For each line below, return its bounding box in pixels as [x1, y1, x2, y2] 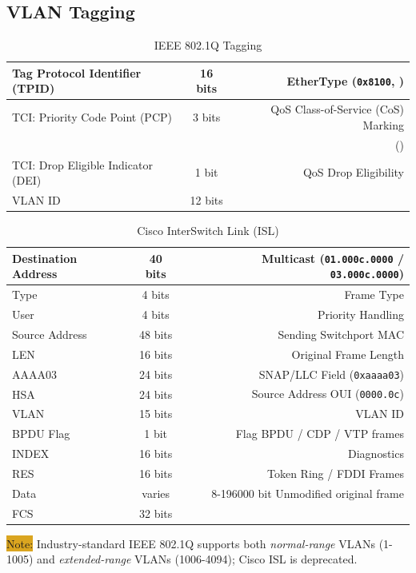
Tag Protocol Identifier [12, 64, 142, 81]
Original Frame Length [291, 345, 404, 362]
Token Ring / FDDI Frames [266, 464, 404, 481]
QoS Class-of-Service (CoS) [270, 101, 404, 117]
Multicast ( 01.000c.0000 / [262, 249, 404, 266]
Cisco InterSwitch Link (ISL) [137, 222, 279, 239]
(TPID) [12, 80, 55, 97]
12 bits [190, 191, 223, 208]
